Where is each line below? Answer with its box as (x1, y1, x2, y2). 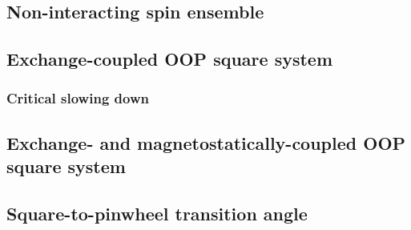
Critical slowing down (6, 88, 149, 108)
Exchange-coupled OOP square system (6, 46, 333, 71)
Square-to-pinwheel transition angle (6, 200, 308, 225)
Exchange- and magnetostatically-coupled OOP (6, 130, 406, 155)
